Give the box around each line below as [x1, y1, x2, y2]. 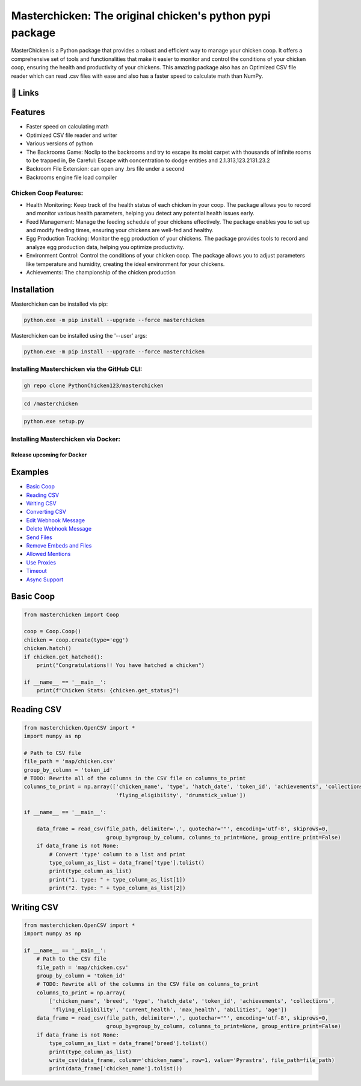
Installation [11, 284, 54, 295]
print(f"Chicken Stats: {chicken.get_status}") [36, 687, 180, 694]
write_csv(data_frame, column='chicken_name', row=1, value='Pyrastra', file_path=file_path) [49, 1056, 335, 1064]
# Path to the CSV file [36, 956, 106, 962]
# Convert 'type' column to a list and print [49, 851, 186, 857]
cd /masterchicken [23, 400, 78, 407]
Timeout [26, 567, 48, 575]
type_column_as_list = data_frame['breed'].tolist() [49, 1040, 208, 1047]
